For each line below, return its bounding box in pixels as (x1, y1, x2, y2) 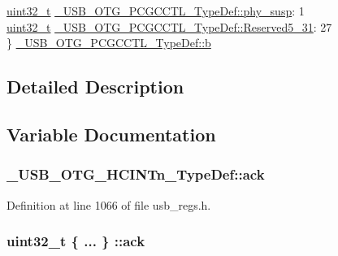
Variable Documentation (6, 121, 216, 146)
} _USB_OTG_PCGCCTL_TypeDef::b (6, 34, 211, 51)
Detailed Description (6, 74, 184, 99)
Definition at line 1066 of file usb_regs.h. (6, 196, 211, 213)
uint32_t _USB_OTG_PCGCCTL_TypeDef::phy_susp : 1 (6, 2, 305, 19)
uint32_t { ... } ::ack (6, 231, 145, 251)
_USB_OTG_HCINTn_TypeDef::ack (6, 164, 265, 184)
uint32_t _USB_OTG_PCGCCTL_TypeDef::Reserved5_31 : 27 (6, 18, 332, 35)
